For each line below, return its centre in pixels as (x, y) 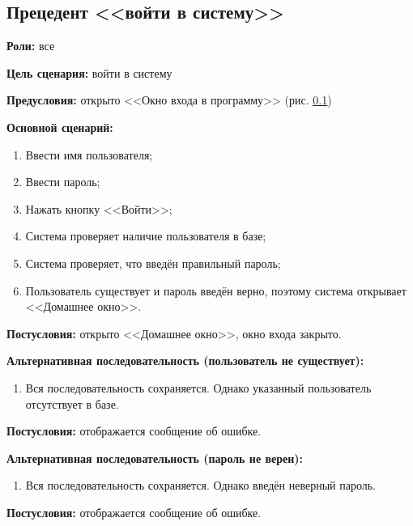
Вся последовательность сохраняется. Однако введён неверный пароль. (201, 485)
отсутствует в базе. (72, 403)
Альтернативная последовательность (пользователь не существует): (185, 361)
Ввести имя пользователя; (89, 154)
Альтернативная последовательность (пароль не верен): (155, 458)
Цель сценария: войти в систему (89, 72)
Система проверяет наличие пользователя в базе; (146, 236)
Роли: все (31, 46)
